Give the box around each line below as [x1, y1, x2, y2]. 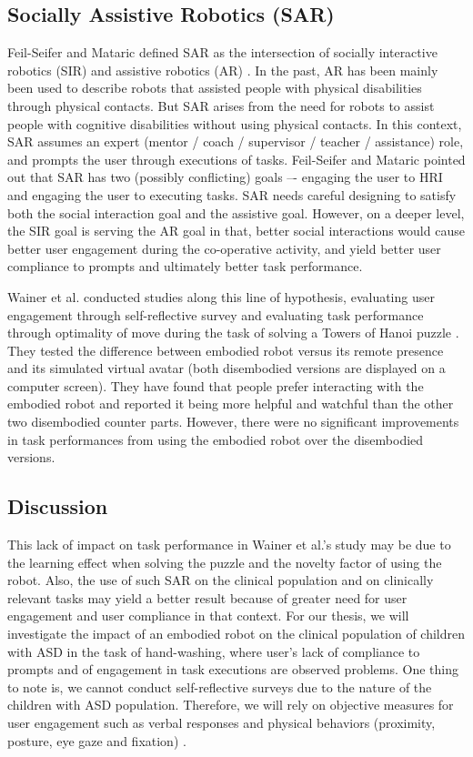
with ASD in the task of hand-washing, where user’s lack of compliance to [7, 641, 420, 661]
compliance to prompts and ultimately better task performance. [7, 257, 363, 276]
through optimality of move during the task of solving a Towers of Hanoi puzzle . [7, 323, 459, 342]
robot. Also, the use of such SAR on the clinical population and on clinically [7, 570, 434, 590]
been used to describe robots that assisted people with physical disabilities [7, 78, 422, 97]
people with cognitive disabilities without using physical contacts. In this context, [7, 114, 462, 133]
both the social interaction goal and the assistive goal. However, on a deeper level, [7, 203, 465, 222]
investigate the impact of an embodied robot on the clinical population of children [7, 624, 466, 643]
